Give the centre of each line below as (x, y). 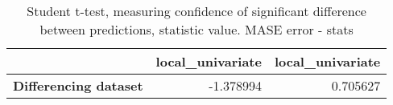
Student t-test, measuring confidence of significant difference (196, 11)
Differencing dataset (78, 85)
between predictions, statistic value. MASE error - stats (196, 29)
